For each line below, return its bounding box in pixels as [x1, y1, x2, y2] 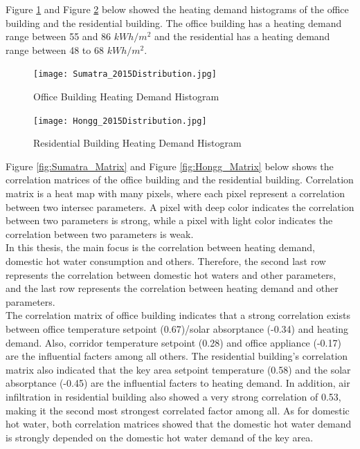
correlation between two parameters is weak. [6, 226, 194, 241]
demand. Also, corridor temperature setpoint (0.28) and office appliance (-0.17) [6, 335, 341, 349]
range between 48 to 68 [6, 42, 104, 57]
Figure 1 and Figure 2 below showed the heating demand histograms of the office [6, 2, 349, 16]
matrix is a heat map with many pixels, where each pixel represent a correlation [6, 186, 345, 201]
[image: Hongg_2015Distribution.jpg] [33, 116, 207, 126]
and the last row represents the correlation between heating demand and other [6, 281, 339, 295]
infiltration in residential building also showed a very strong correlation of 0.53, [6, 389, 341, 403]
